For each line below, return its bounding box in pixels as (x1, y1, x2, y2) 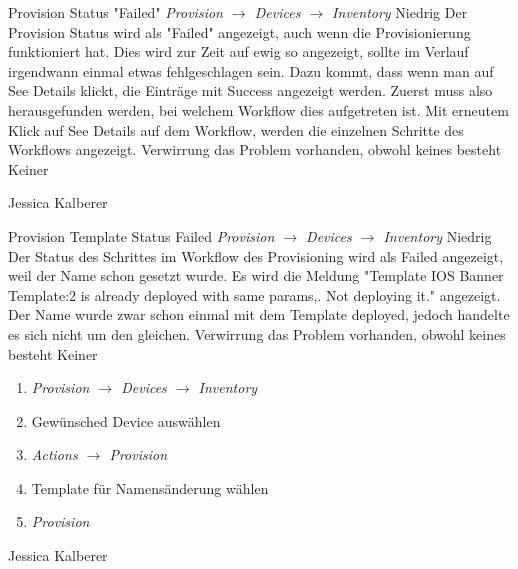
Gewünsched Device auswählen (31, 410, 221, 431)
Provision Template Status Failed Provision (8, 225, 275, 246)
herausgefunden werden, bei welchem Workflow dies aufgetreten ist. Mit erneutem (8, 99, 509, 120)
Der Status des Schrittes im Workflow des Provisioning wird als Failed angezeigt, (8, 245, 504, 266)
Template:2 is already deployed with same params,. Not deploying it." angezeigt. (8, 284, 501, 305)
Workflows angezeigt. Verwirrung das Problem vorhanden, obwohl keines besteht (8, 139, 502, 160)
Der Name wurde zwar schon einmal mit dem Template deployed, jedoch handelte (8, 304, 510, 325)
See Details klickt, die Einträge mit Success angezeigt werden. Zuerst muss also (8, 80, 493, 101)
